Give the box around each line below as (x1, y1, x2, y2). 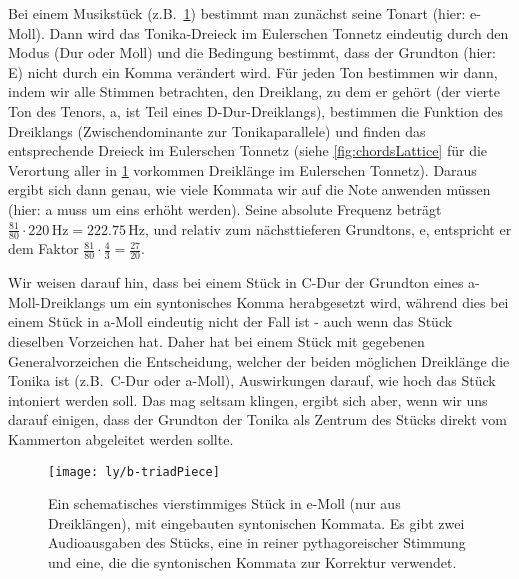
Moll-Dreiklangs (8, 291, 106, 312)
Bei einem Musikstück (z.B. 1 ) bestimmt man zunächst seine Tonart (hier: (8, 3, 466, 23)
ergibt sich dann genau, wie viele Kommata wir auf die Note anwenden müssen (8, 179, 491, 200)
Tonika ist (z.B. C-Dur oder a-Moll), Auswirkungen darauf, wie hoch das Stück (8, 370, 496, 391)
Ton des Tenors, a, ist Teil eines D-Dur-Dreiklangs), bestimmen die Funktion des (8, 100, 503, 121)
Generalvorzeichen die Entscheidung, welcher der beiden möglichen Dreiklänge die (8, 350, 510, 371)
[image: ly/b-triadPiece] (48, 464, 220, 479)
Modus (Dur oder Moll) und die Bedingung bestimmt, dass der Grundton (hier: (8, 42, 496, 63)
